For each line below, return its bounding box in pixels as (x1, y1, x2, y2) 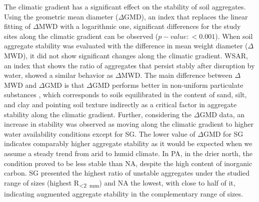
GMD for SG (203, 128, 243, 139)
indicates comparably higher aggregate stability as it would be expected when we (4, 138, 252, 149)
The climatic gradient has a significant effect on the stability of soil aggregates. (4, 1, 246, 11)
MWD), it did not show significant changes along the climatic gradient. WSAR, (4, 50, 248, 60)
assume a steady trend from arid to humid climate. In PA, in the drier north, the (4, 148, 252, 158)
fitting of (4, 21, 31, 31)
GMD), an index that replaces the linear (124, 11, 248, 21)
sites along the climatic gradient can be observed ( (4, 30, 158, 41)
